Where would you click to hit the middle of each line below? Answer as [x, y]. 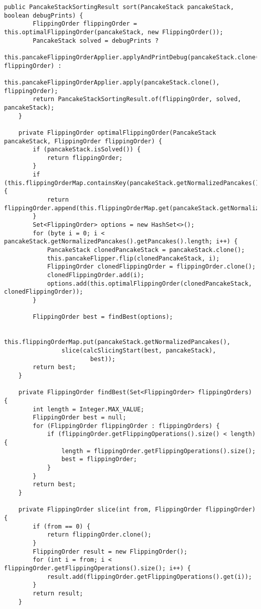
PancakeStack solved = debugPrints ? [96, 40]
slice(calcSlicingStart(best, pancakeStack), [139, 350]
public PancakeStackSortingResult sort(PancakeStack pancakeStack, [119, 7]
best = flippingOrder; [99, 459]
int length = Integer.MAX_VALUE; [89, 409]
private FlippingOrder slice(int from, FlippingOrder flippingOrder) [137, 510]
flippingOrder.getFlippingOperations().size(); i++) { [98, 568]
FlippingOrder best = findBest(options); [103, 317]
